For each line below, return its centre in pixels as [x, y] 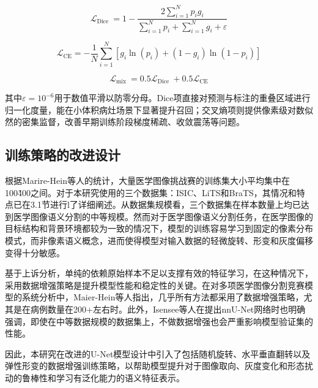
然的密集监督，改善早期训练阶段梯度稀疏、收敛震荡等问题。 [125, 122]
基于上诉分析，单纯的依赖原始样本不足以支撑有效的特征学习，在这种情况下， [159, 273]
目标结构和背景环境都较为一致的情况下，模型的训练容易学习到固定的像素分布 [159, 228]
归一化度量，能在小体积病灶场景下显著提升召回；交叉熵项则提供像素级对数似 [159, 109]
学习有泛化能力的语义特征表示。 [120, 377]
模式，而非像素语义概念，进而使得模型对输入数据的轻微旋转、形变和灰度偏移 [159, 240]
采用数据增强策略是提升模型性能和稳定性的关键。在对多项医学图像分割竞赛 [155, 285]
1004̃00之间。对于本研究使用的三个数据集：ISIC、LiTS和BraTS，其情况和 [151, 192]
